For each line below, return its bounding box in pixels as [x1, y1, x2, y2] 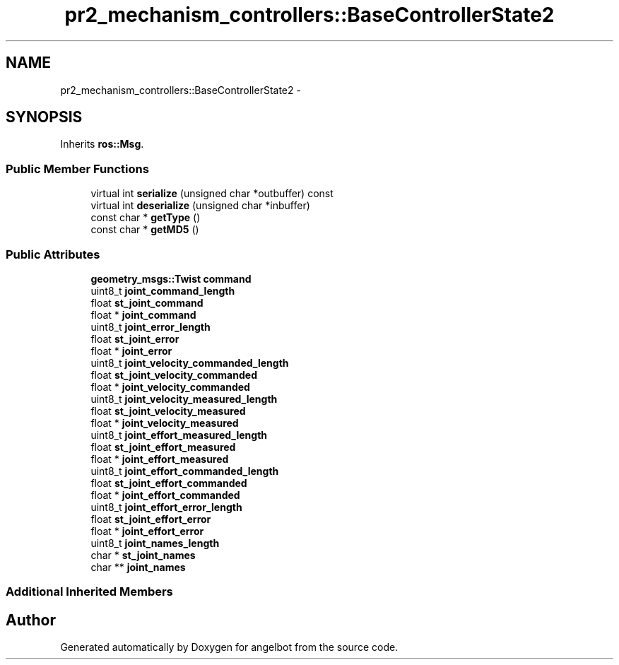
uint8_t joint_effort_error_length [90, 500, 242, 513]
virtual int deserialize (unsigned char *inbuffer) [90, 199, 310, 212]
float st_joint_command [90, 296, 204, 309]
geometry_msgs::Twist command [90, 272, 252, 285]
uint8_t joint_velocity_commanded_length [90, 356, 289, 369]
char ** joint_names [90, 560, 186, 573]
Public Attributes [6, 247, 100, 261]
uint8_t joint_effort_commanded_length [90, 464, 279, 477]
